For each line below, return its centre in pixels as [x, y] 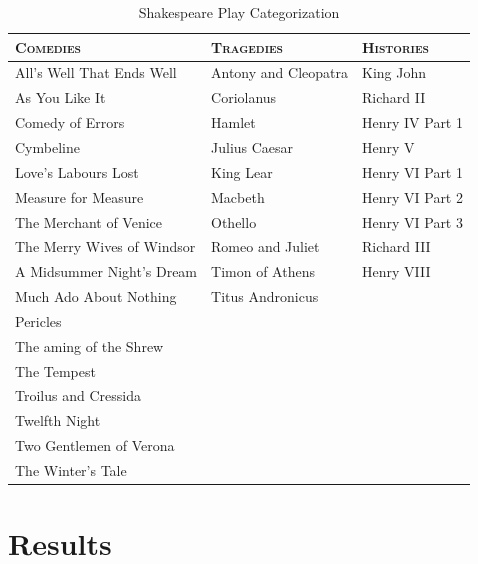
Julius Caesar [252, 146]
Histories [395, 46]
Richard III [396, 246]
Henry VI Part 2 [412, 196]
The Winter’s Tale [71, 469]
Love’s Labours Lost [77, 171]
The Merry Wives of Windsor [105, 246]
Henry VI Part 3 [412, 221]
